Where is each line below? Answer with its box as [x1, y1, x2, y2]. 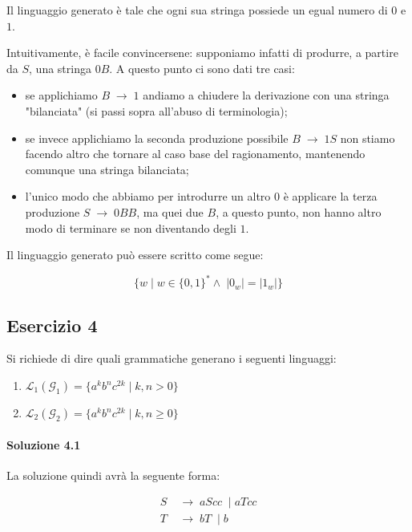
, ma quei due [136, 203, 204, 220]
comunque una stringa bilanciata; [25, 160, 189, 177]
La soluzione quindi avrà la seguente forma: [6, 466, 220, 483]
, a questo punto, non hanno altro [216, 203, 382, 220]
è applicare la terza [283, 188, 378, 205]
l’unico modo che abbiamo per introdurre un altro [25, 188, 271, 205]
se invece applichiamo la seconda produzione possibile [25, 129, 289, 146]
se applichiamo [25, 87, 98, 104]
